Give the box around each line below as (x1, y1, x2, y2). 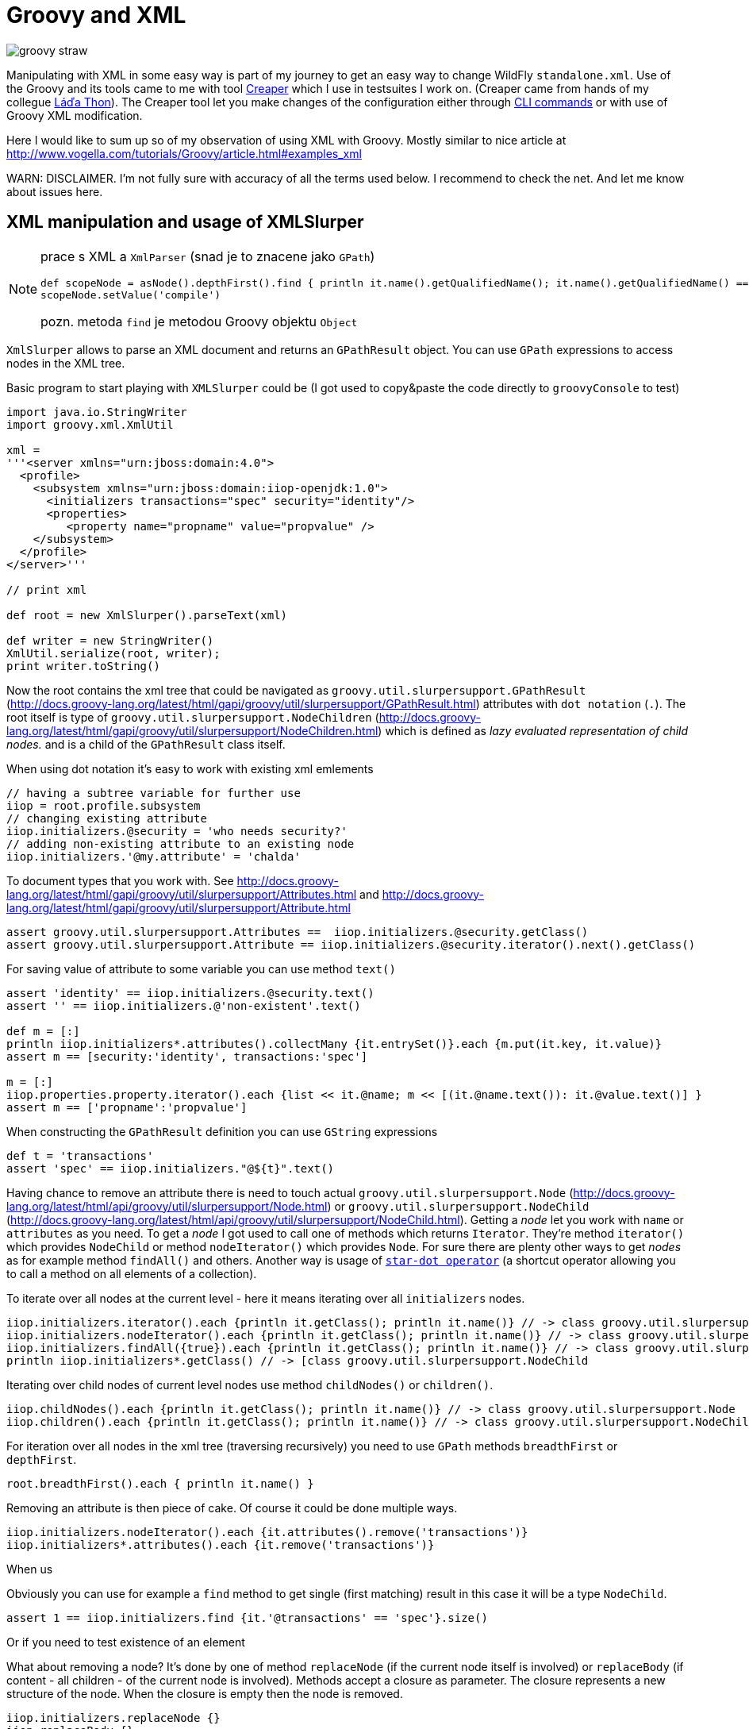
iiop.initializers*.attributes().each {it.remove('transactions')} (6, 1538, 435, 1551)
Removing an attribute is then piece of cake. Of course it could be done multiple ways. (6, 1500, 458, 1515)
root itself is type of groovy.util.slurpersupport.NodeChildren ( (6, 710, 379, 724)
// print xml (6, 583, 87, 596)
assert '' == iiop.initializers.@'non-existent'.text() (6, 999, 361, 1012)
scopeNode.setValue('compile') (40, 288, 221, 301)
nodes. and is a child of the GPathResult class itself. (6, 737, 286, 751)
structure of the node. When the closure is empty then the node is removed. (6, 1686, 403, 1700)
